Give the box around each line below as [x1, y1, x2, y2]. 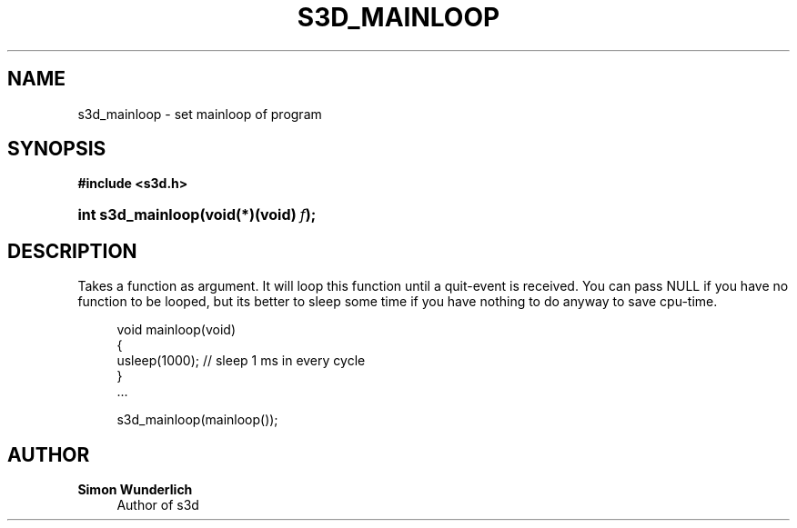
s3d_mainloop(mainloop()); [116, 412, 278, 428]
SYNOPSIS [7, 137, 106, 161]
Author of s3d [116, 497, 199, 513]
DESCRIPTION [7, 239, 137, 263]
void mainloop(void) [116, 322, 236, 338]
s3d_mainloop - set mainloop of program [77, 105, 322, 122]
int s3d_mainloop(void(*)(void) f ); [77, 205, 317, 224]
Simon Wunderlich [77, 482, 193, 498]
